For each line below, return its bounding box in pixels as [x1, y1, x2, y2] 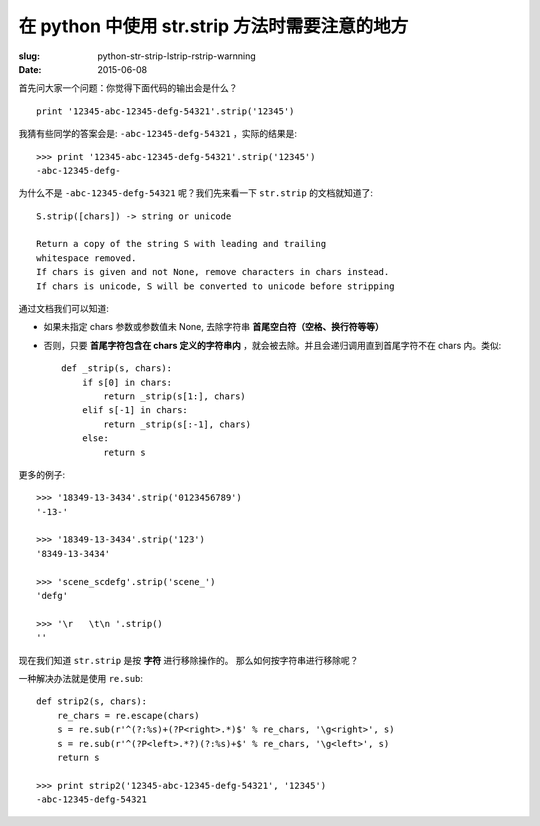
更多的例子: [18, 468, 66, 480]
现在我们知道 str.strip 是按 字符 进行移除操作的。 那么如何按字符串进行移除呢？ [18, 654, 359, 666]
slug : [18, 50, 40, 62]
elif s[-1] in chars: [81, 405, 189, 416]
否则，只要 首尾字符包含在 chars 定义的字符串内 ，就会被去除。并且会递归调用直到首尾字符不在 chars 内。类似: [43, 339, 502, 351]
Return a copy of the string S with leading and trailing [36, 238, 327, 250]
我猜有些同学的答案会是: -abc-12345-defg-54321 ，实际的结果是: [18, 128, 297, 140]
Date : [18, 63, 42, 75]
